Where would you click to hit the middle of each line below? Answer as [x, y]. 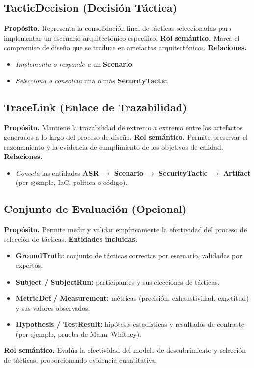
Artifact [237, 172]
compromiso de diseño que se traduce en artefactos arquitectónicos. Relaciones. [125, 47]
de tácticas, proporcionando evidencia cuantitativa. [81, 360]
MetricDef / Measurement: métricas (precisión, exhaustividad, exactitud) [132, 298]
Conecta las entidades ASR [57, 172]
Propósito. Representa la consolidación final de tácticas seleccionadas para [118, 28]
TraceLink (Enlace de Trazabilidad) [96, 107]
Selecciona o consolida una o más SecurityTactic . [92, 80]
